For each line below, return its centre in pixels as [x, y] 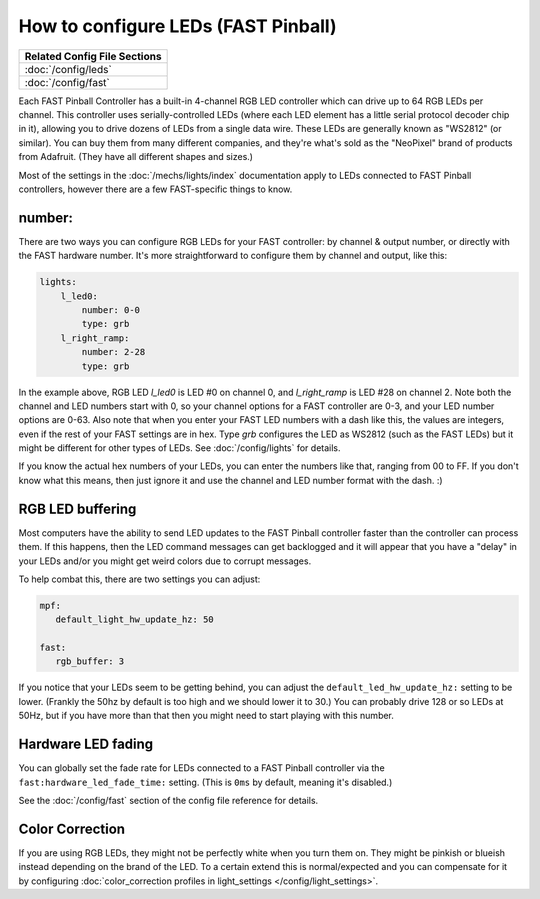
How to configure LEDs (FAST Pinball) [177, 26]
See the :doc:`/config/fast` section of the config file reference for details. [168, 800]
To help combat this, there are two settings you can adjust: [139, 579]
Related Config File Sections [93, 56]
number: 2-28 [113, 352]
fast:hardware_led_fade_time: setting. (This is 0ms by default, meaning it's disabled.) [205, 782]
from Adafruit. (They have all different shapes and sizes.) [136, 157]
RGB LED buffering [77, 508]
